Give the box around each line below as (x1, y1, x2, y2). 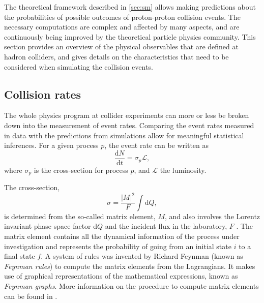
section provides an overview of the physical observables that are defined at (4, 41, 239, 52)
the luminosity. (160, 164, 207, 175)
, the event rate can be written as (104, 140, 209, 150)
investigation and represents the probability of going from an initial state (4, 240, 231, 251)
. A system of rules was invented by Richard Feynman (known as (41, 251, 243, 261)
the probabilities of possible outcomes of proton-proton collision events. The (4, 11, 241, 22)
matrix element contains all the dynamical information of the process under (4, 231, 240, 241)
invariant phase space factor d (4, 221, 98, 231)
